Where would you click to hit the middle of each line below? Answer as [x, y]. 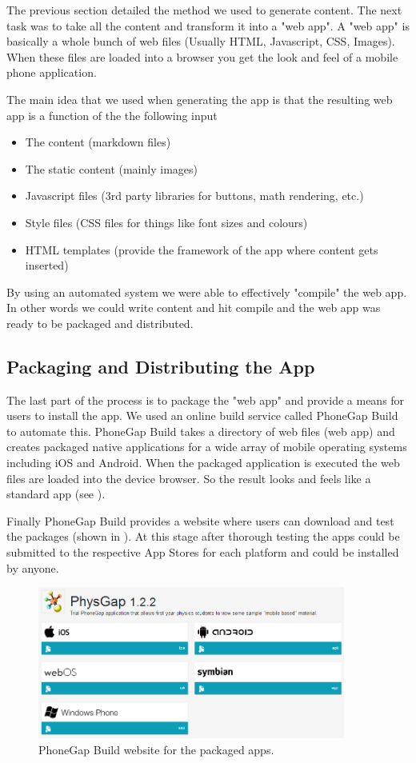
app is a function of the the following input [112, 115]
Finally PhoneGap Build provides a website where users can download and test [200, 520]
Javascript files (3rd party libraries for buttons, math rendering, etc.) [194, 196]
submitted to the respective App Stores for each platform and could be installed [203, 552]
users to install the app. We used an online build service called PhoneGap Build [202, 415]
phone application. [52, 72]
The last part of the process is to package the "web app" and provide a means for [206, 399]
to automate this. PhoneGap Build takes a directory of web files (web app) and [201, 431]
